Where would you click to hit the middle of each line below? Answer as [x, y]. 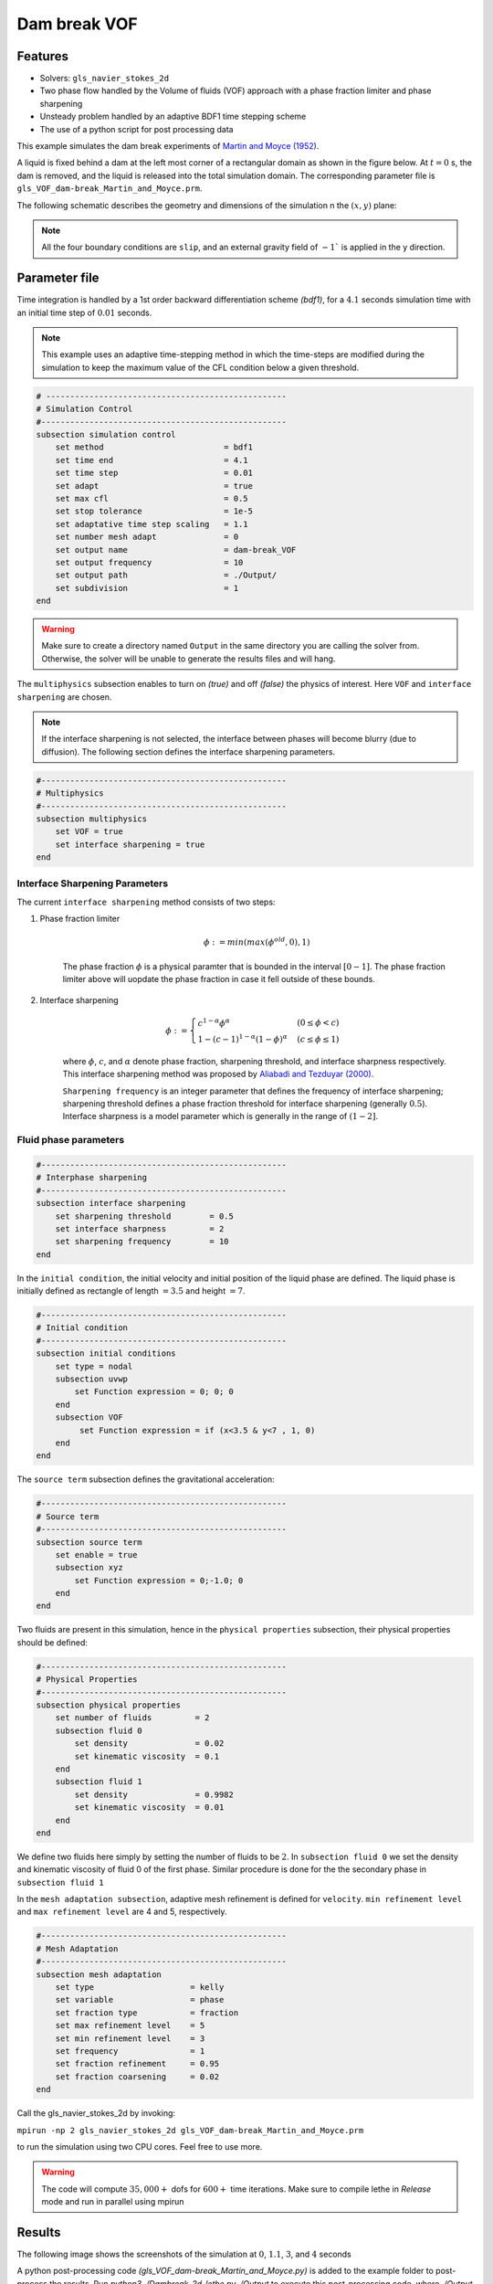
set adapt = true [154, 486]
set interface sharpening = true [130, 844]
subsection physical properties [109, 1705]
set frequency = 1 [130, 2051]
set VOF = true [89, 832]
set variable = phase [140, 2000]
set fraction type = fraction [147, 2013]
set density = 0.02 [149, 1744]
